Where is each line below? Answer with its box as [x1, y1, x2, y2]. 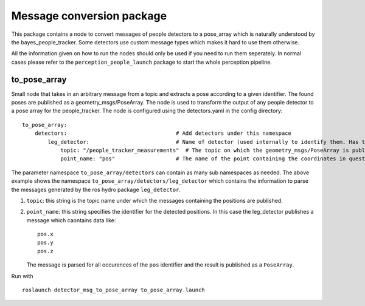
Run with [11, 272, 33, 279]
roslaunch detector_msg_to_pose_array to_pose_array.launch [22, 287, 205, 294]
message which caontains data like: [26, 216, 116, 224]
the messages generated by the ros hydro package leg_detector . [11, 186, 181, 193]
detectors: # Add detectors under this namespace [34, 130, 292, 137]
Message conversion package [11, 9, 167, 22]
